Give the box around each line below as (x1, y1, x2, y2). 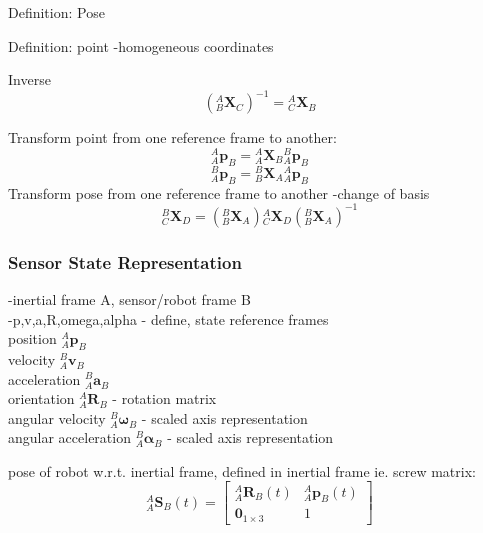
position (8, 328, 57, 349)
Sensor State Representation (8, 249, 242, 274)
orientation (8, 388, 75, 409)
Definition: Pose (8, 2, 105, 22)
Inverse (8, 69, 51, 90)
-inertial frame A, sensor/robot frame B (8, 288, 251, 309)
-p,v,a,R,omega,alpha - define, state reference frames (8, 308, 329, 329)
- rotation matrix (112, 388, 217, 409)
